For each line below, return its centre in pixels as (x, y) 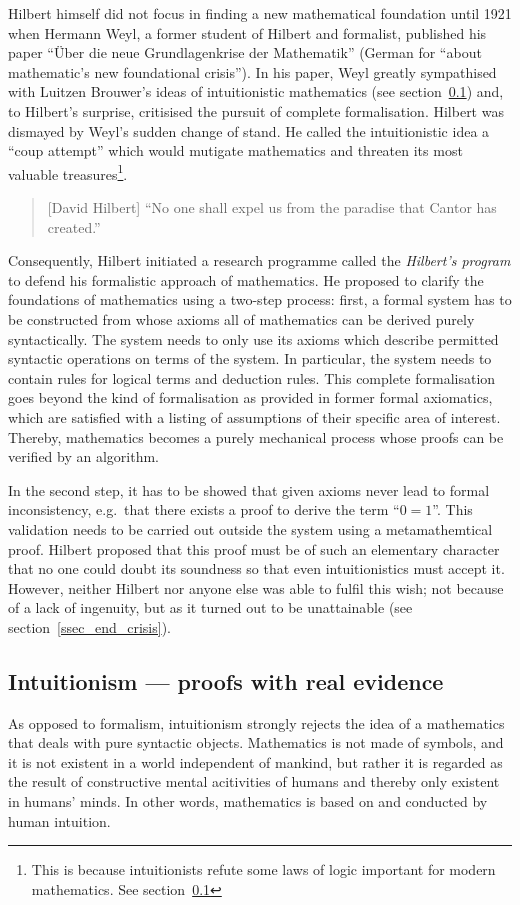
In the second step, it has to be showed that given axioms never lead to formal (249, 489)
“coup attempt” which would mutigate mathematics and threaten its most (235, 150)
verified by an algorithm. (83, 456)
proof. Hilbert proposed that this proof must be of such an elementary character (254, 548)
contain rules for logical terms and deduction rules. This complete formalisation (252, 377)
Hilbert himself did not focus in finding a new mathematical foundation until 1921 (260, 13)
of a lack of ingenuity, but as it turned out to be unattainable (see (210, 607)
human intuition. (59, 820)
